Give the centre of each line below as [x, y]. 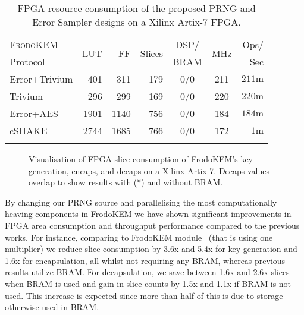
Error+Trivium [41, 79]
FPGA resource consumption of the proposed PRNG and [137, 8]
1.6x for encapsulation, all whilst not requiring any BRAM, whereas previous [145, 260]
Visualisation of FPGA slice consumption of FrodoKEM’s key [141, 159]
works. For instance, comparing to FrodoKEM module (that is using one [139, 237]
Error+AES [34, 113]
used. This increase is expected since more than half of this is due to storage [144, 295]
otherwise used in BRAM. [52, 307]
